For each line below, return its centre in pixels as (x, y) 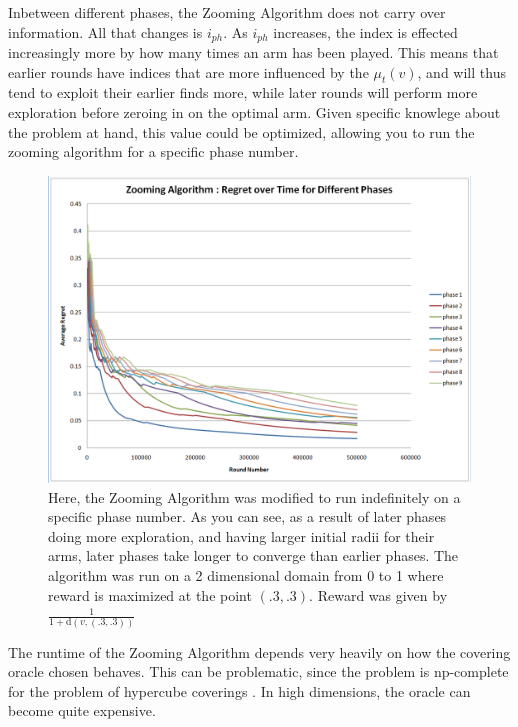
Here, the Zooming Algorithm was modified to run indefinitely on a (254, 496)
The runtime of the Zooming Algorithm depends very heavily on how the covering (259, 651)
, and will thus (461, 71)
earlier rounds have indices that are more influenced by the (188, 71)
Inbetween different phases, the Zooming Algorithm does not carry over (227, 12)
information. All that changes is (105, 31)
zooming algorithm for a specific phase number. (153, 151)
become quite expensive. (82, 710)
